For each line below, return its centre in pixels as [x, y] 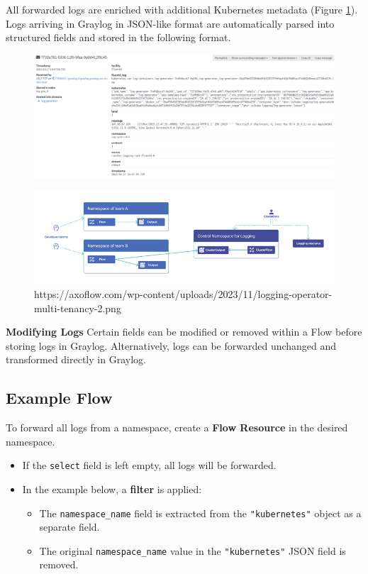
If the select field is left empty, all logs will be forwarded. [149, 465]
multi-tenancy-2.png [78, 308]
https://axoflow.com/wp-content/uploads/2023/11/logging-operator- [183, 293]
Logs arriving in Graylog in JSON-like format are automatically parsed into [170, 23]
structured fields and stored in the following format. [118, 37]
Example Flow [59, 398]
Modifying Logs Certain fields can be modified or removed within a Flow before [184, 332]
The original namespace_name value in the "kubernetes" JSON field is [193, 550]
